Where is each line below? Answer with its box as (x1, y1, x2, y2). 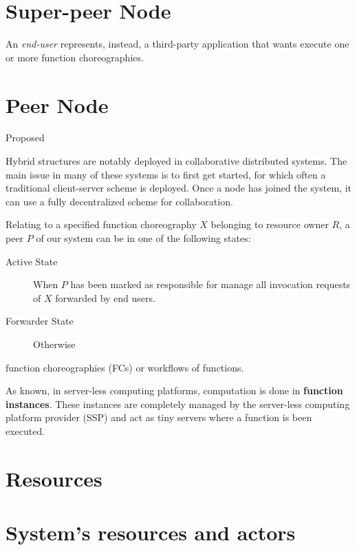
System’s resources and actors (6, 518, 296, 547)
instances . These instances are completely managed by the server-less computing (6, 396, 350, 411)
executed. (6, 423, 45, 438)
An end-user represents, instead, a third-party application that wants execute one (6, 37, 349, 51)
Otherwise (33, 336, 76, 351)
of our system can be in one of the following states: (36, 231, 251, 245)
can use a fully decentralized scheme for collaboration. (6, 194, 233, 208)
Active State (6, 254, 58, 268)
